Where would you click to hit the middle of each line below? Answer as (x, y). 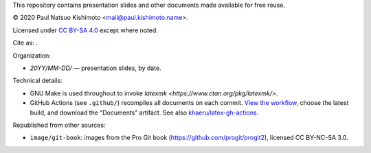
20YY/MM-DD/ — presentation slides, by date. (95, 68)
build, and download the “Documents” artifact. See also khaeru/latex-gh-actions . (144, 113)
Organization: (32, 56)
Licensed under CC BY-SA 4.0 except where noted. (85, 30)
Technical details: (37, 81)
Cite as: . (25, 43)
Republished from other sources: (59, 125)
